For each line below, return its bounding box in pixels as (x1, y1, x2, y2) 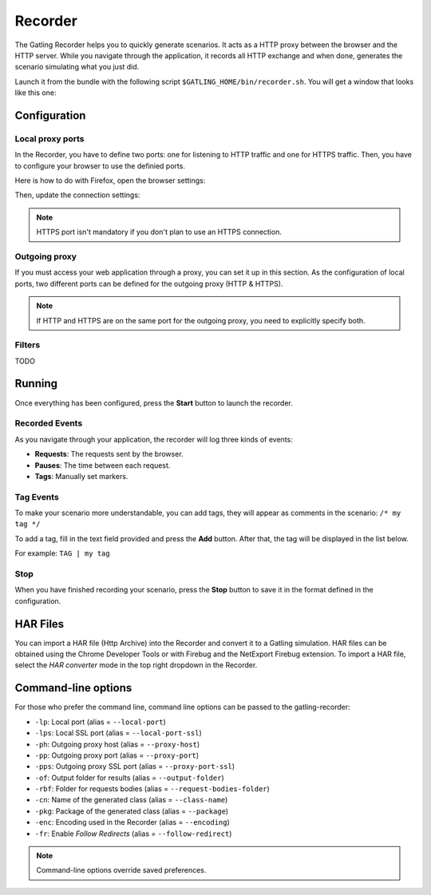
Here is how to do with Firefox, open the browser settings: (14, 176, 206, 185)
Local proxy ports (14, 133, 85, 144)
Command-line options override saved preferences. (36, 865, 207, 875)
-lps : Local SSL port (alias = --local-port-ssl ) (34, 728, 203, 738)
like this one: (14, 88, 57, 97)
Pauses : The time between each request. (34, 460, 171, 470)
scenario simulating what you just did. (14, 62, 140, 72)
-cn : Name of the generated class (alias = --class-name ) (34, 795, 228, 805)
